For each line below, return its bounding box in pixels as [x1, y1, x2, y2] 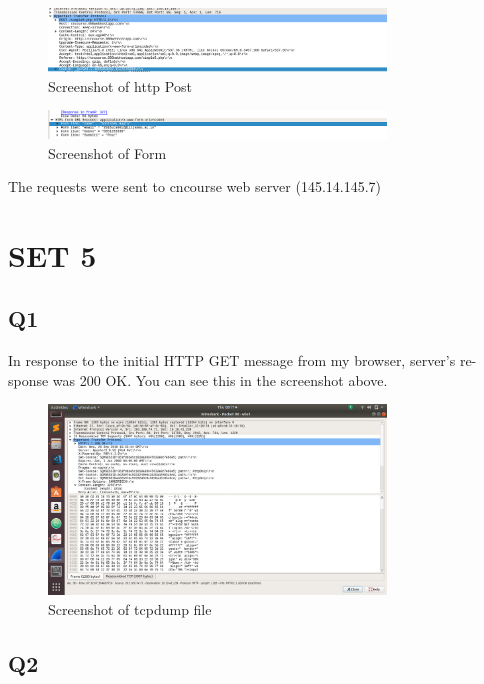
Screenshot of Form [48, 142, 167, 163]
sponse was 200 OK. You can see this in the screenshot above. [8, 369, 388, 390]
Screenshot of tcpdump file [48, 598, 212, 619]
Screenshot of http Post [48, 75, 192, 96]
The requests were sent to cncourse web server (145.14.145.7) [8, 176, 382, 197]
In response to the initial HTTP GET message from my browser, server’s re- [8, 350, 477, 371]
